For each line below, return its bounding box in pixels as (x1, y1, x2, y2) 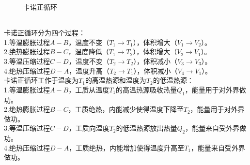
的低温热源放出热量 (116, 123, 177, 133)
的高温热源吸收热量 (116, 84, 177, 94)
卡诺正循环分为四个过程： (4, 28, 85, 38)
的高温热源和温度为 (85, 75, 146, 85)
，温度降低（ (68, 46, 109, 57)
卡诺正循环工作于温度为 (4, 75, 78, 85)
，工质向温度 (68, 123, 109, 133)
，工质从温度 (68, 84, 109, 94)
